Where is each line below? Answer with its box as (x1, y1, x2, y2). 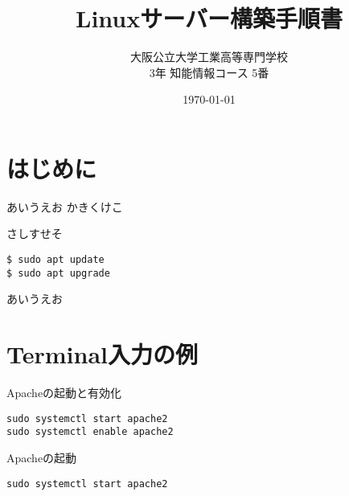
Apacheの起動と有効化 (6, 384, 122, 401)
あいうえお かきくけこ (6, 198, 123, 215)
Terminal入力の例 (6, 338, 198, 371)
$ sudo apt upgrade (6, 267, 110, 279)
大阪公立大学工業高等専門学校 (130, 48, 288, 65)
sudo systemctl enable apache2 (6, 426, 174, 438)
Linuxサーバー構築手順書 (76, 2, 343, 35)
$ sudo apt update (6, 254, 105, 266)
